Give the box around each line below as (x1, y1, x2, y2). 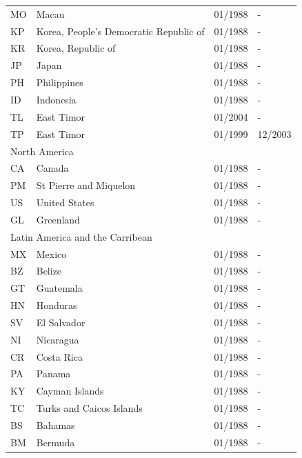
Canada (36, 161, 69, 175)
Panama (36, 366, 71, 381)
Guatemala (36, 281, 83, 295)
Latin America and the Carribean (10, 229, 152, 243)
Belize (36, 263, 62, 278)
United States (36, 195, 94, 210)
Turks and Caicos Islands (36, 401, 143, 415)
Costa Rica (36, 349, 83, 364)
